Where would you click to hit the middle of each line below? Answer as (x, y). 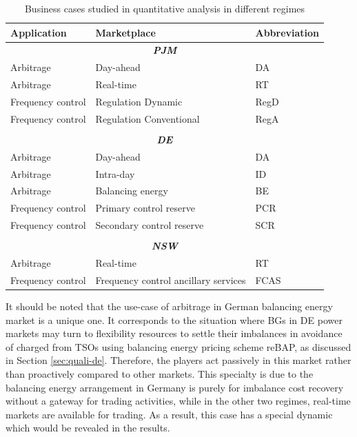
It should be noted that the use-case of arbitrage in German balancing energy (169, 306)
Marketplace (125, 32)
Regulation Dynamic (139, 101)
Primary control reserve (145, 208)
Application (39, 32)
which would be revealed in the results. (88, 428)
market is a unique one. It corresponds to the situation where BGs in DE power (174, 319)
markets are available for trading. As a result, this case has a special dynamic (169, 414)
